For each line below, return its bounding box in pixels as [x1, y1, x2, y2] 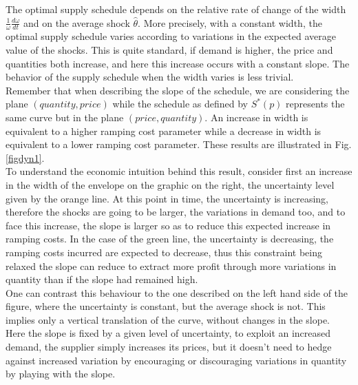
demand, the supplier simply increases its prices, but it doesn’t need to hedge [6, 340, 332, 354]
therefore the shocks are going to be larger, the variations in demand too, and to [6, 205, 346, 219]
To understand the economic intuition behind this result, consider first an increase [6, 164, 352, 178]
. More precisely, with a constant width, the [138, 15, 322, 30]
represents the [286, 96, 345, 111]
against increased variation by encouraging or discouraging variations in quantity [6, 353, 347, 367]
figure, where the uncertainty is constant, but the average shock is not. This [6, 299, 326, 313]
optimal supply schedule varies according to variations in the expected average [6, 29, 336, 43]
